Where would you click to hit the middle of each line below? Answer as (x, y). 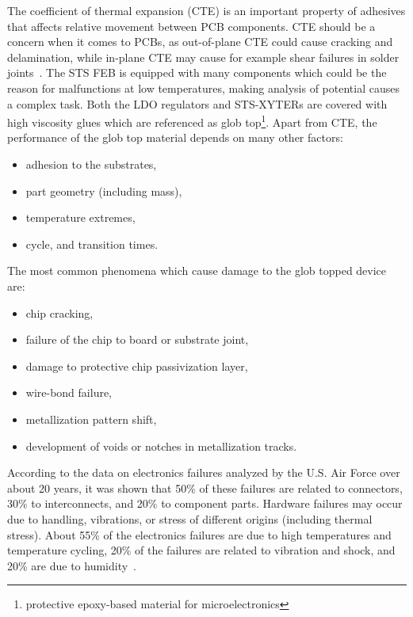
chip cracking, (59, 312)
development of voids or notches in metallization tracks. (161, 446)
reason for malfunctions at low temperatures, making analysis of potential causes (203, 88)
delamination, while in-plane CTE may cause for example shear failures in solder (203, 57)
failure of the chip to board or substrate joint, (137, 339)
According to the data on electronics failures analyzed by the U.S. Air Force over (204, 472)
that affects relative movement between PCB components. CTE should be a (191, 26)
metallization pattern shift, (91, 419)
